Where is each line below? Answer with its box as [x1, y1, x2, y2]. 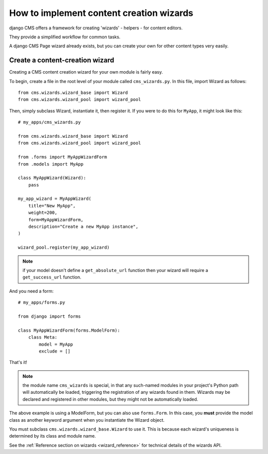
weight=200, [28, 210, 58, 216]
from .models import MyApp [18, 161, 84, 167]
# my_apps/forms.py [18, 300, 66, 305]
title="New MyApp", [28, 203, 76, 208]
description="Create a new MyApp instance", [28, 224, 138, 230]
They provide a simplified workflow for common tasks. [9, 34, 121, 40]
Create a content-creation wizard [9, 56, 114, 65]
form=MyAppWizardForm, [28, 217, 84, 222]
